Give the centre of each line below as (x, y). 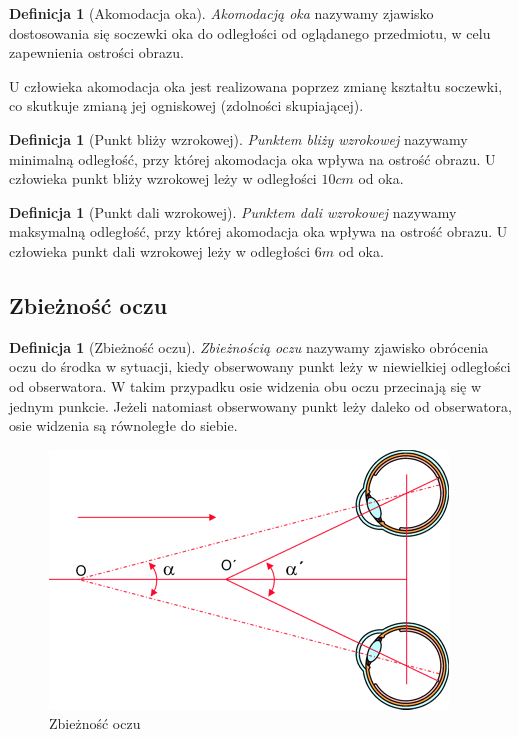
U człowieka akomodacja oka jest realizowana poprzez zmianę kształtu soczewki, (256, 85)
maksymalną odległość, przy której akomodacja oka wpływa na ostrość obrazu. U (258, 231)
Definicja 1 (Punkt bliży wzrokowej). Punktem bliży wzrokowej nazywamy (238, 138)
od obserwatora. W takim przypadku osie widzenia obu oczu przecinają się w (245, 385)
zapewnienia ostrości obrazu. (96, 52)
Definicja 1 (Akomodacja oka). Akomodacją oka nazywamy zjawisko (221, 13)
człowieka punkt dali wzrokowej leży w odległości (160, 250)
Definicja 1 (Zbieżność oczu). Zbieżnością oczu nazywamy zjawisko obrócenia (249, 346)
